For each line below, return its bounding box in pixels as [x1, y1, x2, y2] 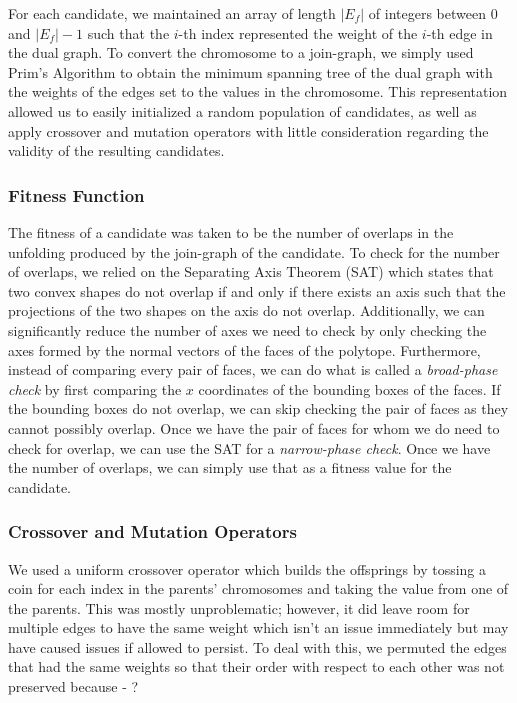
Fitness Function [8, 182, 145, 207]
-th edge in [426, 22, 493, 43]
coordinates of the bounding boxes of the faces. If [198, 378, 501, 399]
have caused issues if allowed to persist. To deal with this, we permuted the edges [8, 636, 507, 657]
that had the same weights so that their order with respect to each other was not [8, 656, 505, 677]
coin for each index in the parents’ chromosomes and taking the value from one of [8, 578, 509, 599]
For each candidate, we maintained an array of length [8, 3, 336, 23]
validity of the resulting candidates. [8, 140, 225, 161]
